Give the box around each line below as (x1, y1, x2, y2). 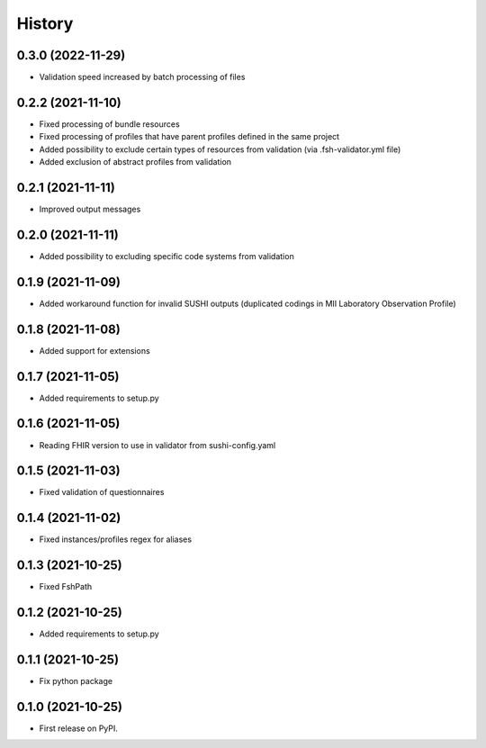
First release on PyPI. (39, 723, 119, 734)
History (16, 14, 74, 33)
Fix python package (39, 676, 112, 687)
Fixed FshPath (39, 581, 93, 592)
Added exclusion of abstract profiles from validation (39, 157, 232, 167)
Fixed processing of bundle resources (39, 118, 180, 130)
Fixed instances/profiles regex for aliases (39, 534, 193, 545)
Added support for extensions (39, 345, 150, 356)
